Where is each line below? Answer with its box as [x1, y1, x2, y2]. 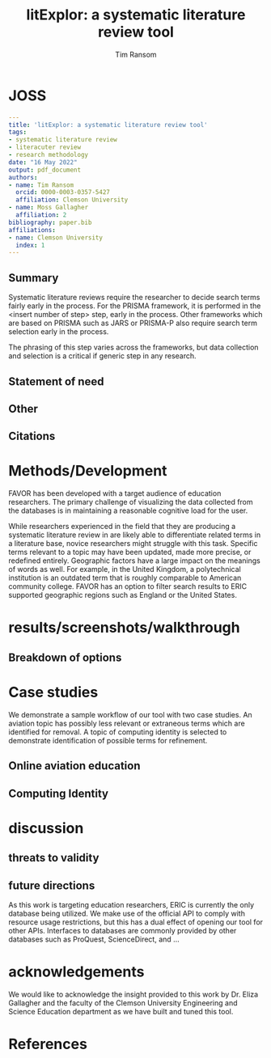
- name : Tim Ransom [8, 180, 74, 189]
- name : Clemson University [8, 233, 104, 242]
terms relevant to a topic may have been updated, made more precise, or [8, 548, 252, 557]
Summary [8, 271, 59, 285]
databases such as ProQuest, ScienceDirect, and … [8, 934, 180, 944]
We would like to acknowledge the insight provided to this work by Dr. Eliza [8, 989, 259, 999]
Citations [8, 430, 56, 443]
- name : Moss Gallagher [8, 204, 89, 212]
